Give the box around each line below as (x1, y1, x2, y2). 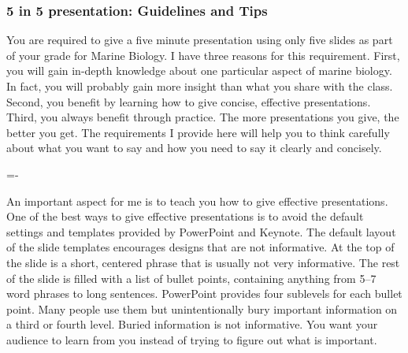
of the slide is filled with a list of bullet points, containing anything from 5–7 (6, 269, 376, 286)
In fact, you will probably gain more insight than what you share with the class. (6, 78, 393, 94)
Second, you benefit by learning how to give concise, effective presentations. (6, 93, 371, 110)
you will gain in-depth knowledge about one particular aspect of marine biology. (6, 62, 392, 79)
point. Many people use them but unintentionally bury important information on (6, 300, 398, 317)
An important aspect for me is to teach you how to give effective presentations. (6, 192, 388, 209)
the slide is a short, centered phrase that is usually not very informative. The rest (6, 254, 400, 270)
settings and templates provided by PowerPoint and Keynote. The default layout (6, 223, 396, 240)
